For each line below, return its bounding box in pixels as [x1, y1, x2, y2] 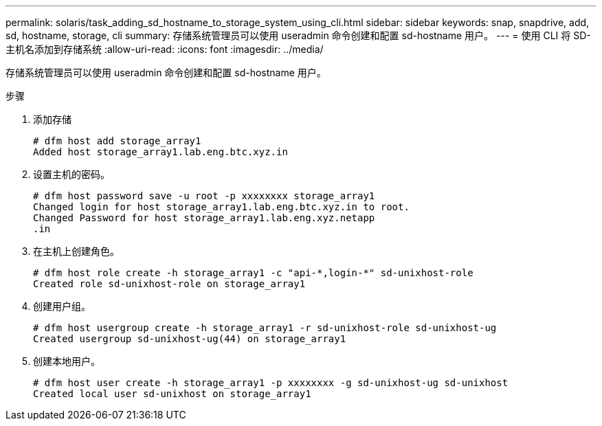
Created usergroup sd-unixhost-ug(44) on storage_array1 [33, 333, 346, 344]
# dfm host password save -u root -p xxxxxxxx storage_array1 [33, 190, 375, 201]
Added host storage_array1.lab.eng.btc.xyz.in [33, 146, 288, 157]
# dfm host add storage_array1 [33, 135, 201, 146]
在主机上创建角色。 [33, 245, 120, 257]
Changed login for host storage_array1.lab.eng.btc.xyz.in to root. [33, 201, 410, 212]
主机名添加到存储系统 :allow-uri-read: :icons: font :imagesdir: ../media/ [5, 43, 324, 55]
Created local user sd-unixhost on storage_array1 [33, 388, 311, 399]
